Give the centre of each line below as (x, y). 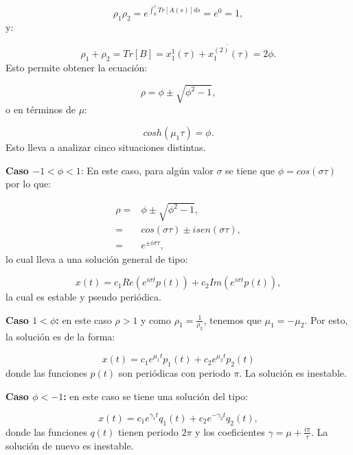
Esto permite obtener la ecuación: (77, 68)
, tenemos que (232, 319)
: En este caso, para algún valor (147, 170)
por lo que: (29, 184)
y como (156, 319)
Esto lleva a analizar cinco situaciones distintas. (106, 147)
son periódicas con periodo (174, 373)
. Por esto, (326, 319)
